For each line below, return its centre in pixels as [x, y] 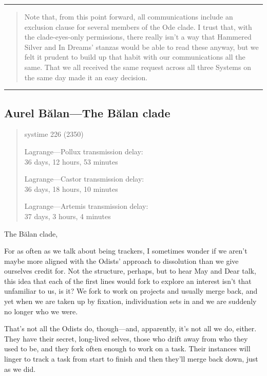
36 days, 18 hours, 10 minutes [71, 189]
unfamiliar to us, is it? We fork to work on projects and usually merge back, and [131, 291]
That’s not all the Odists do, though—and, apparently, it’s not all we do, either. [130, 328]
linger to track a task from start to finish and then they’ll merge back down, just [131, 359]
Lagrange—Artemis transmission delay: [86, 206]
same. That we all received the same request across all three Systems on [138, 67]
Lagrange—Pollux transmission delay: [84, 151]
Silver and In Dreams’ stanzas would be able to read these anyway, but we [141, 47]
